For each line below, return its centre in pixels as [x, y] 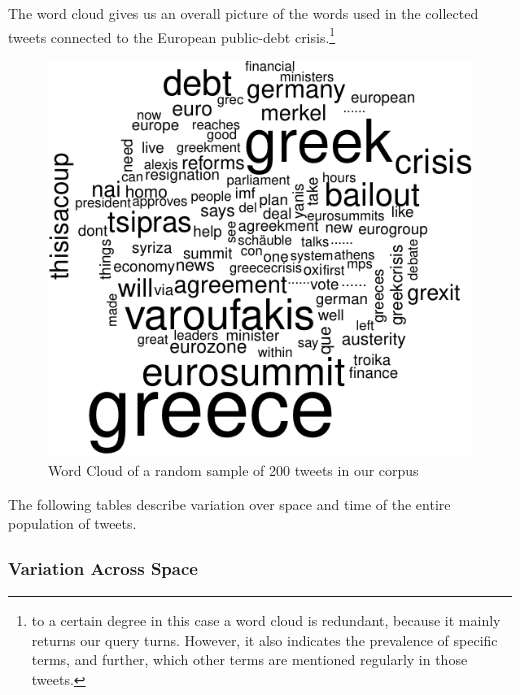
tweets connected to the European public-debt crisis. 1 [172, 35]
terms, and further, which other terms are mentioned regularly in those [249, 659]
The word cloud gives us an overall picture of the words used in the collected [243, 13]
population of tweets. [72, 523]
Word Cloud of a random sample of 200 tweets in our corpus [233, 469]
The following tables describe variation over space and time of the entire [229, 503]
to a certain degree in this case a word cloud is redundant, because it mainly [266, 619]
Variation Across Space [103, 567]
